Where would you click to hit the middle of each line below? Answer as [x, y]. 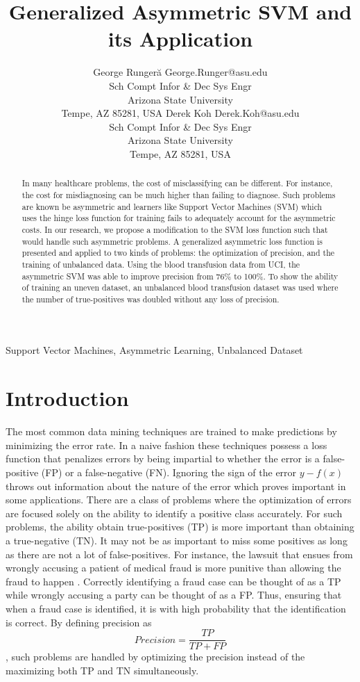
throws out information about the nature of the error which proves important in [176, 486]
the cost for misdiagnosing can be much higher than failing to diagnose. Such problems [179, 194]
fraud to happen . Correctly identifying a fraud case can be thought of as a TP [173, 581]
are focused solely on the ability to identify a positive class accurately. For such [174, 513]
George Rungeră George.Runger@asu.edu [180, 72]
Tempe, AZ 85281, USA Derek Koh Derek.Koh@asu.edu [180, 113]
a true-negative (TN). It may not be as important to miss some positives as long [177, 540]
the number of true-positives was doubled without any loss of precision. [151, 299]
